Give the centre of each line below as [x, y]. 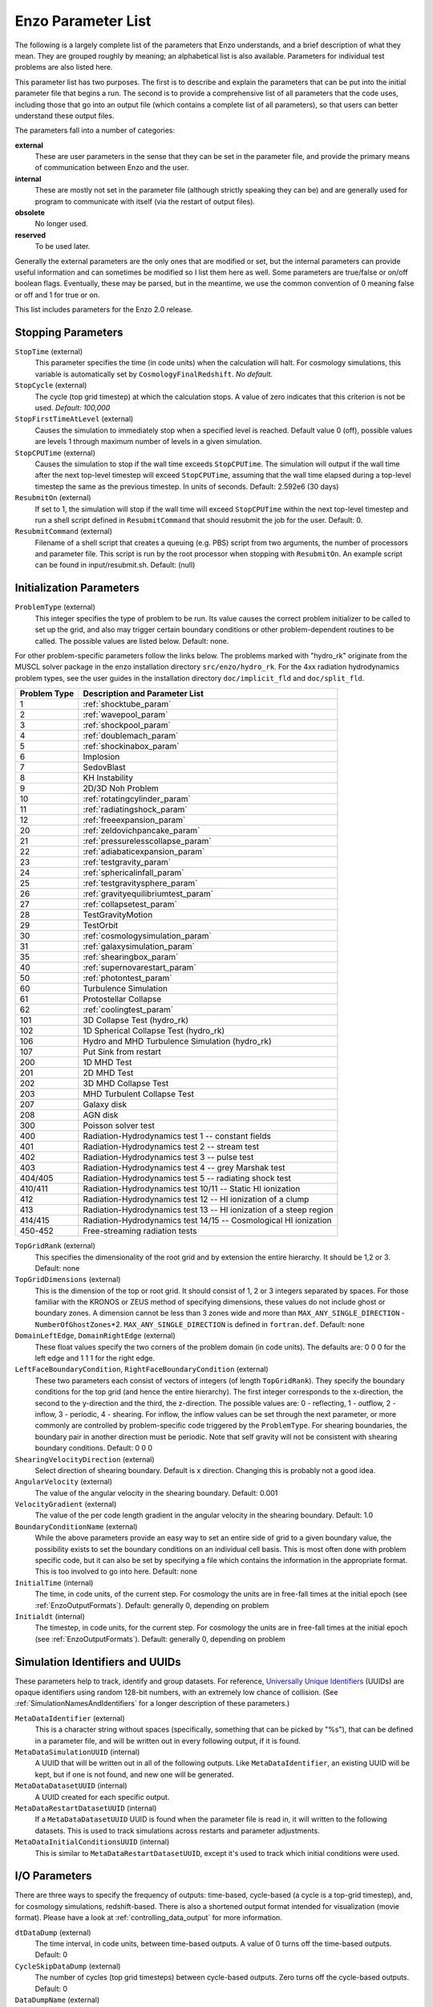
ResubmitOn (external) [53, 498]
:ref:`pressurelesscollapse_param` [147, 841]
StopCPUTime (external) [55, 453]
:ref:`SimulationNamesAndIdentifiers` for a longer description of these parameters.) [152, 1704]
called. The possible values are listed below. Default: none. [132, 641]
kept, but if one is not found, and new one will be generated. [134, 1774]
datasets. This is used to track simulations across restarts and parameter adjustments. [177, 1830]
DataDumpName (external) [57, 2000]
